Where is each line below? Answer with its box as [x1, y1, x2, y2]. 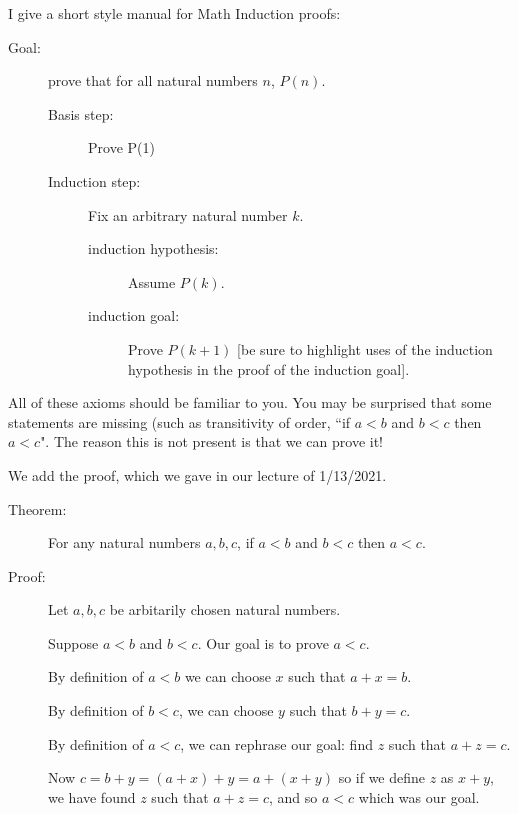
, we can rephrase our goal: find [180, 733, 373, 754]
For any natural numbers [48, 532, 201, 553]
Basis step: [48, 103, 114, 124]
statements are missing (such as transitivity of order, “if [8, 411, 351, 432]
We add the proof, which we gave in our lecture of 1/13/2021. [8, 464, 387, 485]
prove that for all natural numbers [48, 70, 258, 91]
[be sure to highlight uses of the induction [237, 338, 493, 359]
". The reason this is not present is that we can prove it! [40, 431, 383, 452]
